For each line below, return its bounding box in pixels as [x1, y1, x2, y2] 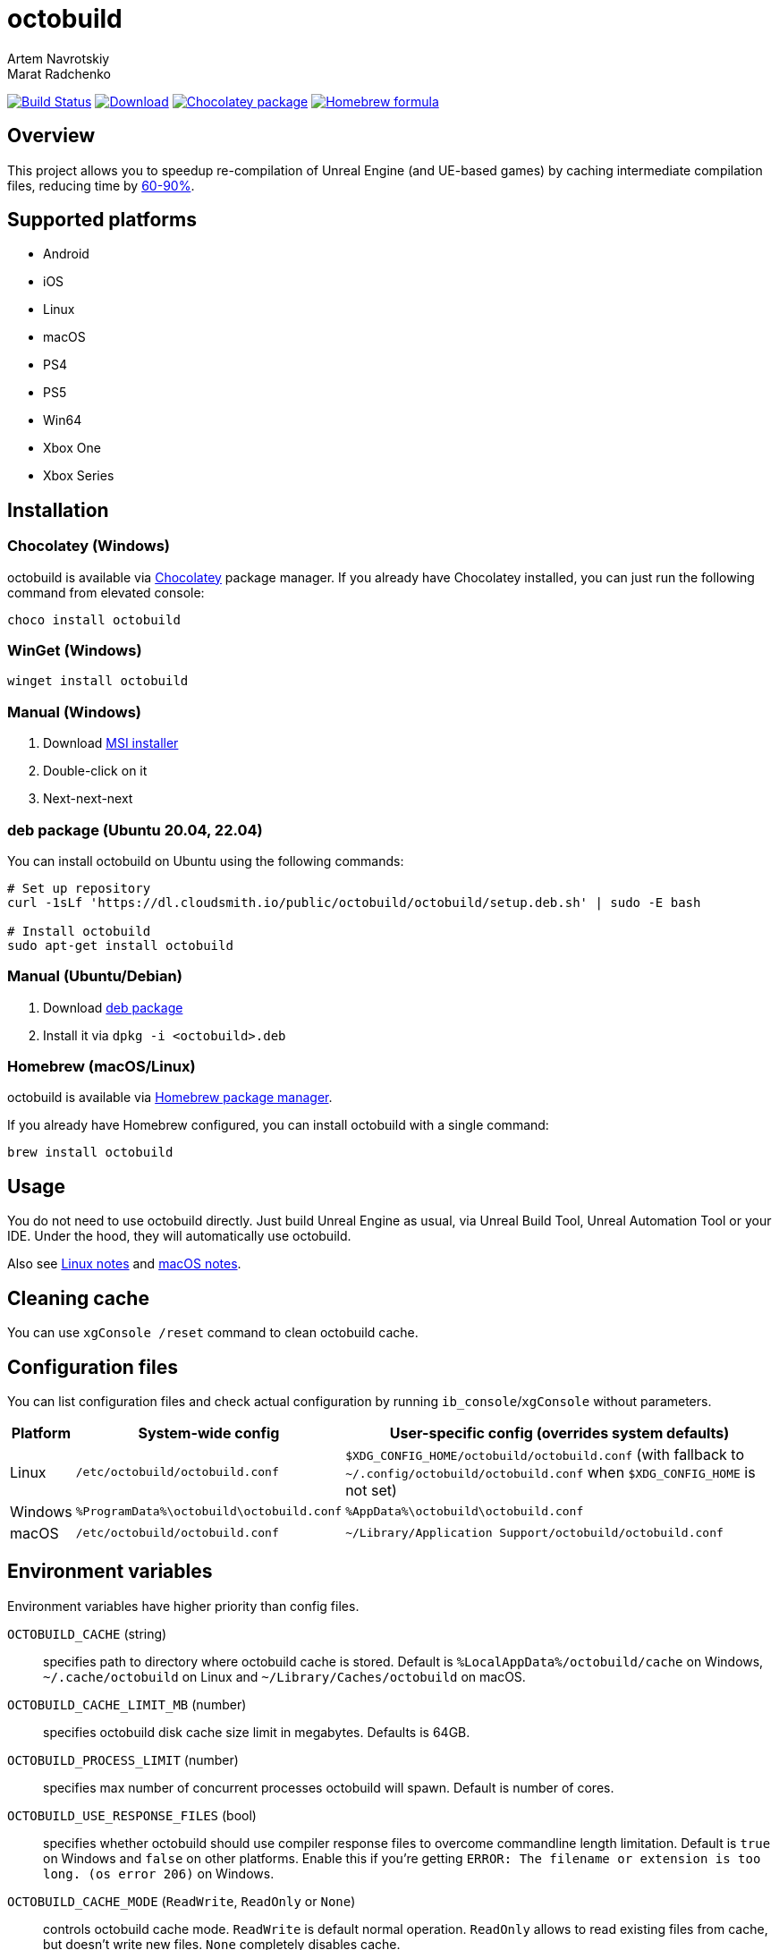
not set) [345, 1480, 397, 1499]
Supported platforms [7, 208, 197, 232]
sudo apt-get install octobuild [7, 937, 233, 953]
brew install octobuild [7, 1145, 174, 1160]
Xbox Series [43, 468, 114, 484]
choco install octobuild [7, 612, 181, 627]
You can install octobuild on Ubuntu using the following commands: [7, 852, 404, 869]
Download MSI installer [43, 735, 179, 751]
